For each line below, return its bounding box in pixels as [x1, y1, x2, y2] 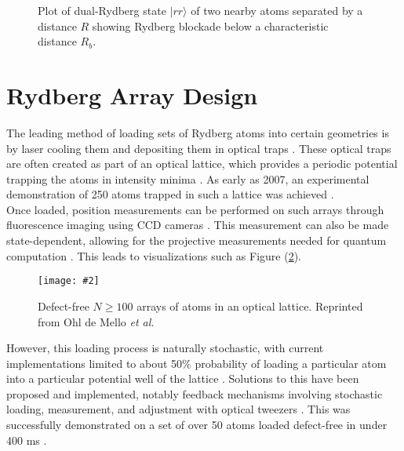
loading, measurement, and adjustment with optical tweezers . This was [6, 401, 351, 417]
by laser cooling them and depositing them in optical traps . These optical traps [6, 140, 391, 156]
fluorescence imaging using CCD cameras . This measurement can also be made [6, 216, 389, 233]
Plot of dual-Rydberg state [38, 2, 166, 18]
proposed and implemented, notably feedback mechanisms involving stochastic [6, 385, 383, 402]
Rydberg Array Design [6, 78, 258, 111]
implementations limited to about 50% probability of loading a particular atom [6, 355, 387, 371]
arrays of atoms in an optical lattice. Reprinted [136, 297, 363, 314]
